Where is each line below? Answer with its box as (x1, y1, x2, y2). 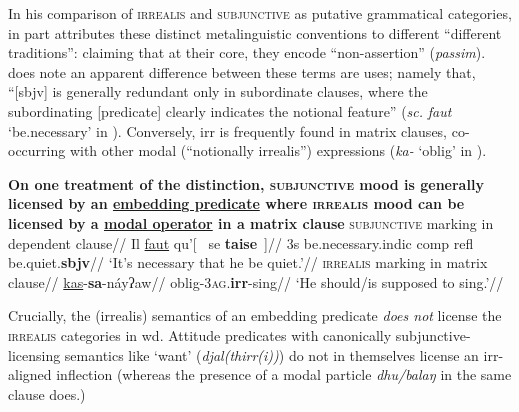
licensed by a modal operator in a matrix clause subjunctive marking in (8, 212, 494, 233)
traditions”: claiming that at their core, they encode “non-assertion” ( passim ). (8, 42, 486, 63)
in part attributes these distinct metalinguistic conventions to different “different (8, 22, 502, 43)
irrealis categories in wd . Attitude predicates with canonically (8, 324, 392, 345)
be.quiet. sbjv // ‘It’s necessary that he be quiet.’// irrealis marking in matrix (8, 252, 488, 273)
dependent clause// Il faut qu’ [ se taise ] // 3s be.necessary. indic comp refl (8, 232, 474, 253)
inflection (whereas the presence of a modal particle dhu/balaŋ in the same (56, 364, 512, 385)
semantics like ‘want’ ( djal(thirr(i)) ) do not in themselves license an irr (64, 344, 499, 365)
